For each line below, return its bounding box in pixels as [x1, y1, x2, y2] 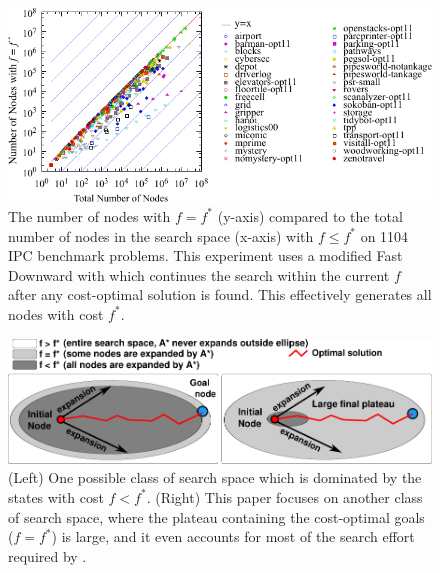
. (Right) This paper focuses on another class [146, 486, 423, 507]
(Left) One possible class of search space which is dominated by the [8, 467, 422, 488]
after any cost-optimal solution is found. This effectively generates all [8, 284, 432, 305]
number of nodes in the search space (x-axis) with [8, 225, 314, 246]
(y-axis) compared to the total [217, 205, 403, 226]
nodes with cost [8, 303, 104, 324]
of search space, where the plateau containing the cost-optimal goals [8, 506, 425, 527]
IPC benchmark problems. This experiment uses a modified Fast [8, 245, 403, 266]
